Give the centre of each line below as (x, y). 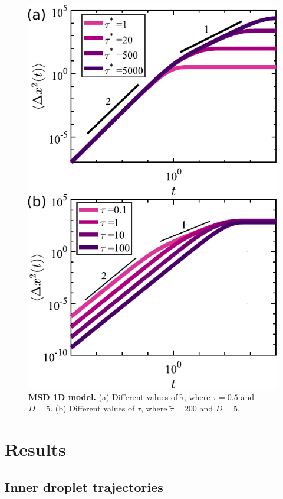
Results (35, 449)
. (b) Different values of (93, 408)
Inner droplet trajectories (84, 486)
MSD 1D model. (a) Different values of (103, 396)
